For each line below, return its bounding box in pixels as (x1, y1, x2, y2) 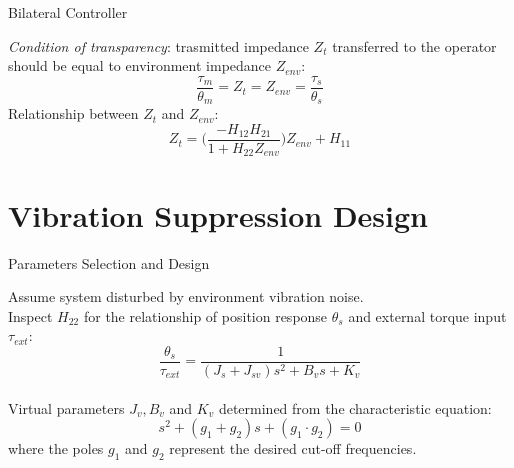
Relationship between (8, 103, 139, 124)
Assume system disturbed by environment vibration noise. (8, 286, 364, 307)
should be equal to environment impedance (8, 55, 272, 76)
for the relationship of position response (83, 305, 328, 326)
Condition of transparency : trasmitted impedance (8, 35, 309, 56)
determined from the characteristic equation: (218, 397, 492, 418)
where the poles (8, 438, 104, 459)
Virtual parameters (8, 397, 125, 418)
